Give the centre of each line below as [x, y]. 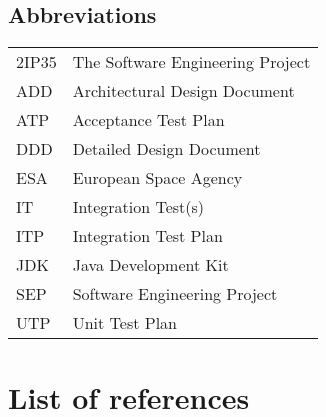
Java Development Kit [150, 265]
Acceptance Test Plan [148, 120]
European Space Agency [157, 178]
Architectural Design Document [183, 91]
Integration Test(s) [138, 207]
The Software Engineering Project [191, 62]
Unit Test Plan [125, 323]
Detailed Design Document [166, 149]
